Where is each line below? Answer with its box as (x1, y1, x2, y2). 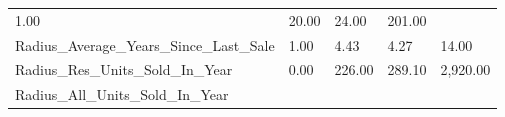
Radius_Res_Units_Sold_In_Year (15, 59, 233, 80)
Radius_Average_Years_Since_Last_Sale (15, 34, 275, 55)
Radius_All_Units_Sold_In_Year (15, 84, 229, 105)
